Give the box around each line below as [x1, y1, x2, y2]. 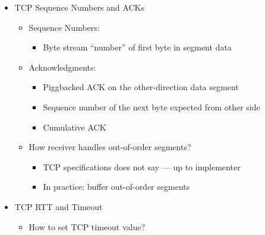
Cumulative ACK [43, 120, 106, 133]
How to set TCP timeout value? [29, 220, 146, 233]
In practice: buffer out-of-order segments [43, 180, 190, 193]
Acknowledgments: [29, 61, 96, 73]
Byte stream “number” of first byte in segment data [43, 41, 232, 53]
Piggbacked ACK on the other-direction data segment [43, 81, 239, 93]
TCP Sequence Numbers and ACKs [14, 1, 144, 13]
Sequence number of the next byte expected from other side [43, 100, 260, 113]
